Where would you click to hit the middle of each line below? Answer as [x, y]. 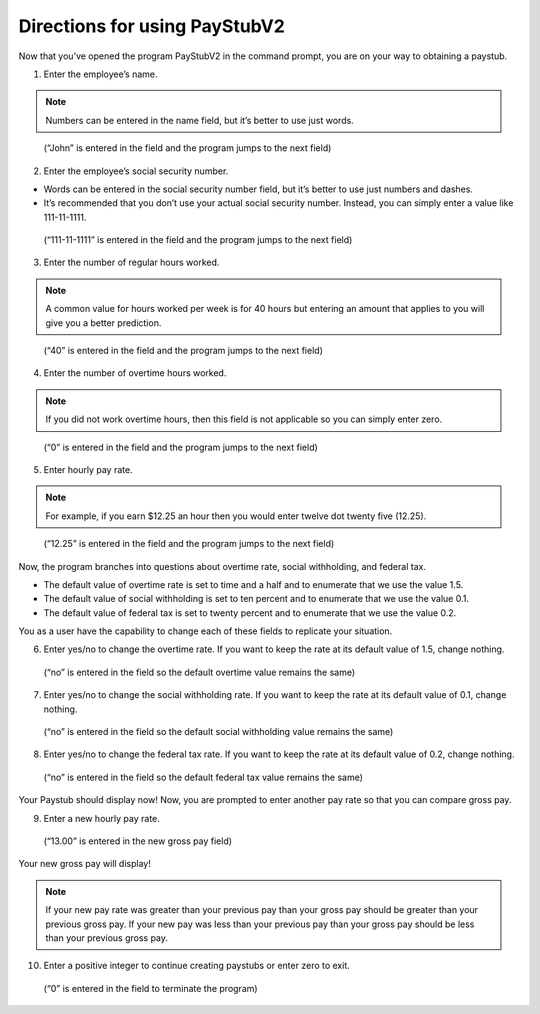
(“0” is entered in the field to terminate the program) [151, 988]
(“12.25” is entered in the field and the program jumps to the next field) [189, 544]
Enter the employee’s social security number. [136, 171]
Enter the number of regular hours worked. [131, 262]
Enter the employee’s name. [101, 74]
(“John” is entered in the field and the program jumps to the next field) [187, 148]
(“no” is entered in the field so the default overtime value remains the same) [199, 672]
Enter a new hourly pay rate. [101, 818]
